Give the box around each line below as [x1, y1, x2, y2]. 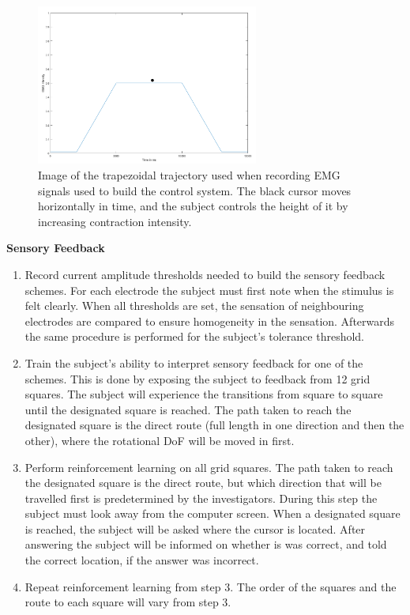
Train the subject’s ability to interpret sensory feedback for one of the [24, 354, 363, 371]
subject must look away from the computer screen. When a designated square [24, 505, 401, 522]
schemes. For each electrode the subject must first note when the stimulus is [24, 281, 394, 298]
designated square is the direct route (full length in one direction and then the [24, 417, 404, 433]
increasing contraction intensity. [38, 213, 192, 229]
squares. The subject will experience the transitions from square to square [24, 386, 383, 402]
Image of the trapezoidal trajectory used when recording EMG [38, 167, 340, 183]
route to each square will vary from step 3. [24, 594, 231, 610]
